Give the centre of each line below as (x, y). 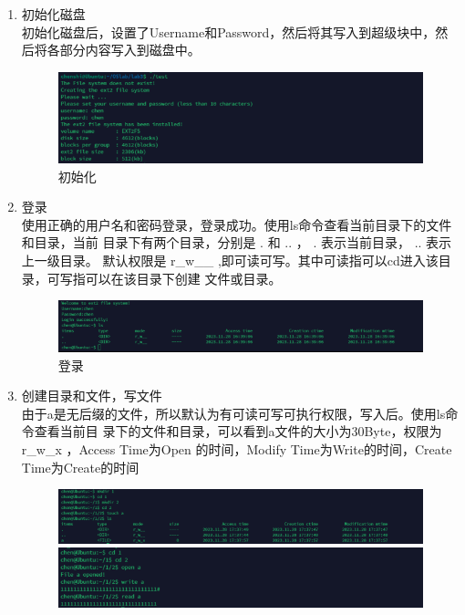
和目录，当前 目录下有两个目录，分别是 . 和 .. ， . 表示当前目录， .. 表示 (237, 242)
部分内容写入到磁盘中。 (130, 50)
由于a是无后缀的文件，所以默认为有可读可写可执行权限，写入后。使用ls (233, 413)
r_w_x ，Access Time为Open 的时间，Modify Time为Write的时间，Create (237, 449)
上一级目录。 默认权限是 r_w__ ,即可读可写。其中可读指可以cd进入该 (230, 260)
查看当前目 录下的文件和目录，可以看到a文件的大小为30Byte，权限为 (238, 431)
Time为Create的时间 (80, 467)
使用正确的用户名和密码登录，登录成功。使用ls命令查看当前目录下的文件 (237, 224)
